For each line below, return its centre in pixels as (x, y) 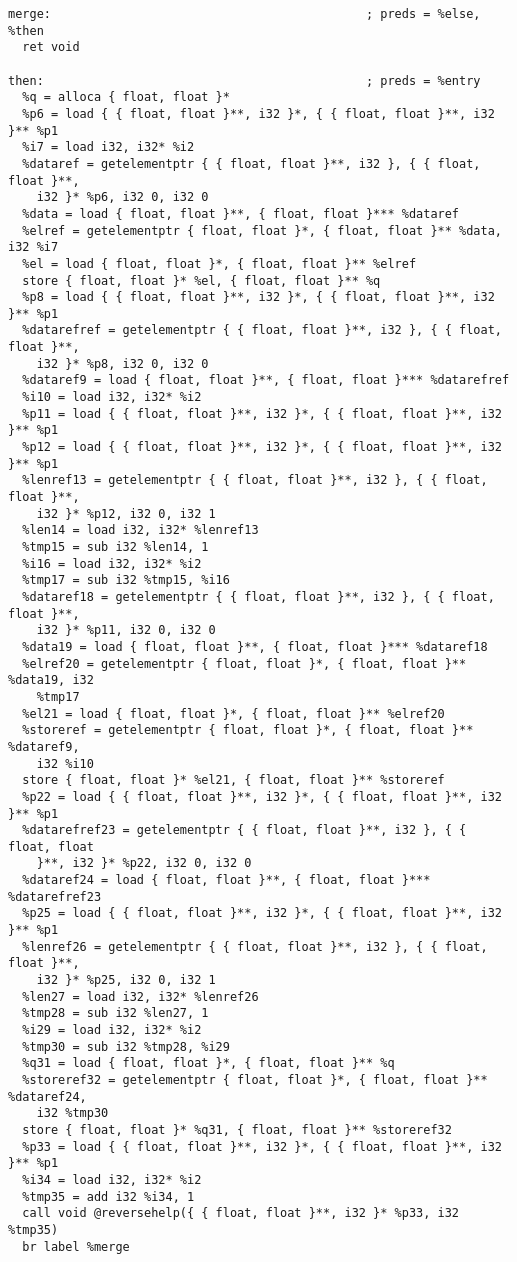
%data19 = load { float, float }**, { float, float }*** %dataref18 (255, 646)
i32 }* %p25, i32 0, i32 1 (126, 980)
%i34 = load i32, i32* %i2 (112, 1179)
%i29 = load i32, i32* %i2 (112, 1030)
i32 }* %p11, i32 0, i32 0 (126, 630)
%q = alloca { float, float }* (126, 97)
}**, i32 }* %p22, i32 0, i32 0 (144, 863)
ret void (51, 47)
